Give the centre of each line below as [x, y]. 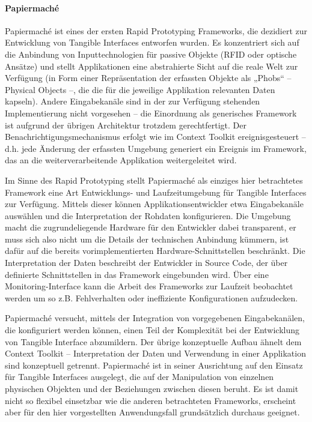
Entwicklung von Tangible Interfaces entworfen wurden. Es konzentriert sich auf [152, 42]
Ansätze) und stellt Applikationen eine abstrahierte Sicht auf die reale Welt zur [151, 66]
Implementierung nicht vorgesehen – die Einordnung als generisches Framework [151, 113]
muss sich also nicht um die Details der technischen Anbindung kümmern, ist [147, 239]
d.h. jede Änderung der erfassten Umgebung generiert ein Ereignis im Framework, [156, 148]
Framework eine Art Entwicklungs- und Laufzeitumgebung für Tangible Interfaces [156, 192]
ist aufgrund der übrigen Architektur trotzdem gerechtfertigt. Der [126, 125]
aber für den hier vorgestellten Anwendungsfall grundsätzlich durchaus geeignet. [152, 412]
